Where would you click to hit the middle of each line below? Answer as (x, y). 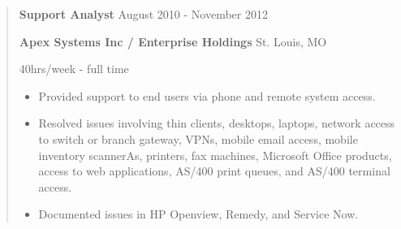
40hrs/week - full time (74, 69)
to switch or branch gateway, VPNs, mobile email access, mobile (198, 138)
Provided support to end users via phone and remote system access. (207, 95)
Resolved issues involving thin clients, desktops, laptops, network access (217, 123)
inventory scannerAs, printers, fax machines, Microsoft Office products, (215, 155)
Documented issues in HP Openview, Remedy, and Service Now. (198, 214)
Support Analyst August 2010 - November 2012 (143, 14)
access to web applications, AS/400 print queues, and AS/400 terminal (214, 171)
